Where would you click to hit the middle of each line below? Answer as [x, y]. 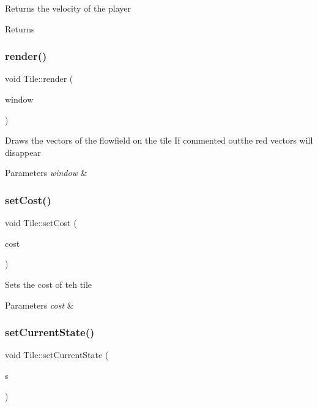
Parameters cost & [39, 305]
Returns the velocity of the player [68, 8]
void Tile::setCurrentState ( [57, 355]
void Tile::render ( [39, 79]
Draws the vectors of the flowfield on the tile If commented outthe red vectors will [159, 140]
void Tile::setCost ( [41, 223]
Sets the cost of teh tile [49, 284]
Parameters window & [46, 173]
